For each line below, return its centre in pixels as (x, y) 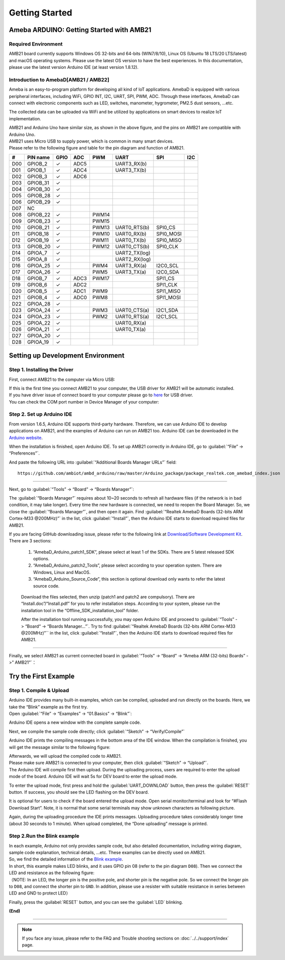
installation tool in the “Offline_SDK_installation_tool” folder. (80, 610)
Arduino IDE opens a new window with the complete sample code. (75, 722)
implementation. (25, 118)
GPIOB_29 (39, 202)
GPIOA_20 (39, 336)
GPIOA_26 (39, 272)
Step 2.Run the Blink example (44, 836)
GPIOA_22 (39, 323)
